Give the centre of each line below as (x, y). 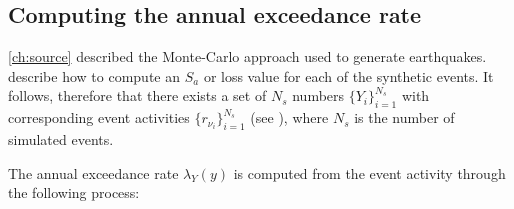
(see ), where (289, 117)
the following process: (74, 192)
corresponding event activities (99, 117)
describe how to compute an (94, 75)
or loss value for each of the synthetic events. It (348, 75)
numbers (318, 95)
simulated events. (61, 138)
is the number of (404, 117)
